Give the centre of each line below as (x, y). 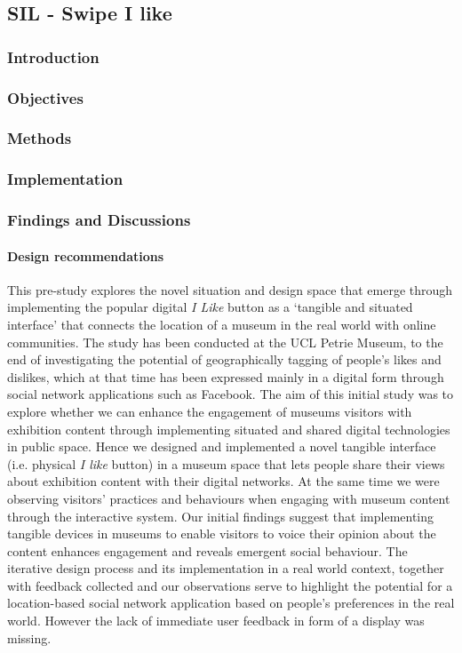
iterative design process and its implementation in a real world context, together (226, 568)
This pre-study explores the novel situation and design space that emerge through (230, 289)
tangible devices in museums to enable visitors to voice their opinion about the (222, 534)
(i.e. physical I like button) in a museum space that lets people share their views (226, 463)
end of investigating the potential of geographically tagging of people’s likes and (224, 359)
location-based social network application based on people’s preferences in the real (231, 603)
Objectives (45, 97)
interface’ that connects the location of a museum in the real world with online (222, 324)
